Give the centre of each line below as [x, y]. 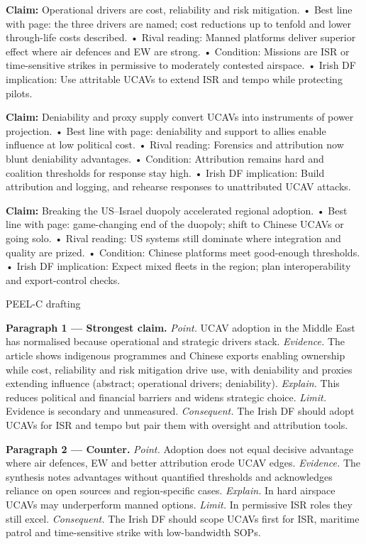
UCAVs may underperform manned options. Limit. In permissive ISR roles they [179, 504]
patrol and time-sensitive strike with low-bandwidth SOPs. [133, 532]
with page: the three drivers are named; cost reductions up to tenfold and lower [178, 23]
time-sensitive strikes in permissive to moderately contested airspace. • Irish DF [181, 65]
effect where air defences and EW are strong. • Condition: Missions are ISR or [178, 51]
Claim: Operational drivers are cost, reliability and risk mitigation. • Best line [179, 9]
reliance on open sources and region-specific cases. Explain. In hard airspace [171, 490]
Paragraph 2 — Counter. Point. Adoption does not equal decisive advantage [180, 448]
